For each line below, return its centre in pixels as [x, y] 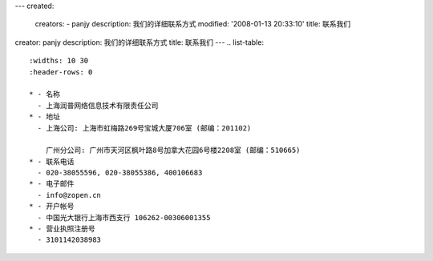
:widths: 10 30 [59, 61]
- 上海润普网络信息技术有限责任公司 [98, 105]
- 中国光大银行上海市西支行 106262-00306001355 [124, 217]
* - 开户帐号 [52, 207]
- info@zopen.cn [69, 195]
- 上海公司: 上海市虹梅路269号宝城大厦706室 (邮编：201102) [144, 128]
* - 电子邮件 [52, 184]
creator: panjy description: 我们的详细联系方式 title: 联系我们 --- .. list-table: [140, 42]
